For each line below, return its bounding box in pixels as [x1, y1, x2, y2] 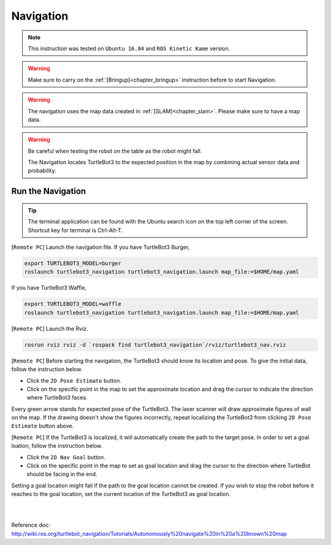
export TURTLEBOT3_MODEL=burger [24, 260, 122, 267]
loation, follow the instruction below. [11, 442, 103, 449]
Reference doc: [11, 521, 50, 529]
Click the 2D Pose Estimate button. [26, 377, 122, 384]
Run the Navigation [11, 186, 86, 197]
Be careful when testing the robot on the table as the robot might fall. [28, 147, 202, 154]
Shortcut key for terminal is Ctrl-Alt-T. [28, 227, 123, 234]
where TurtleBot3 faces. [26, 394, 88, 401]
